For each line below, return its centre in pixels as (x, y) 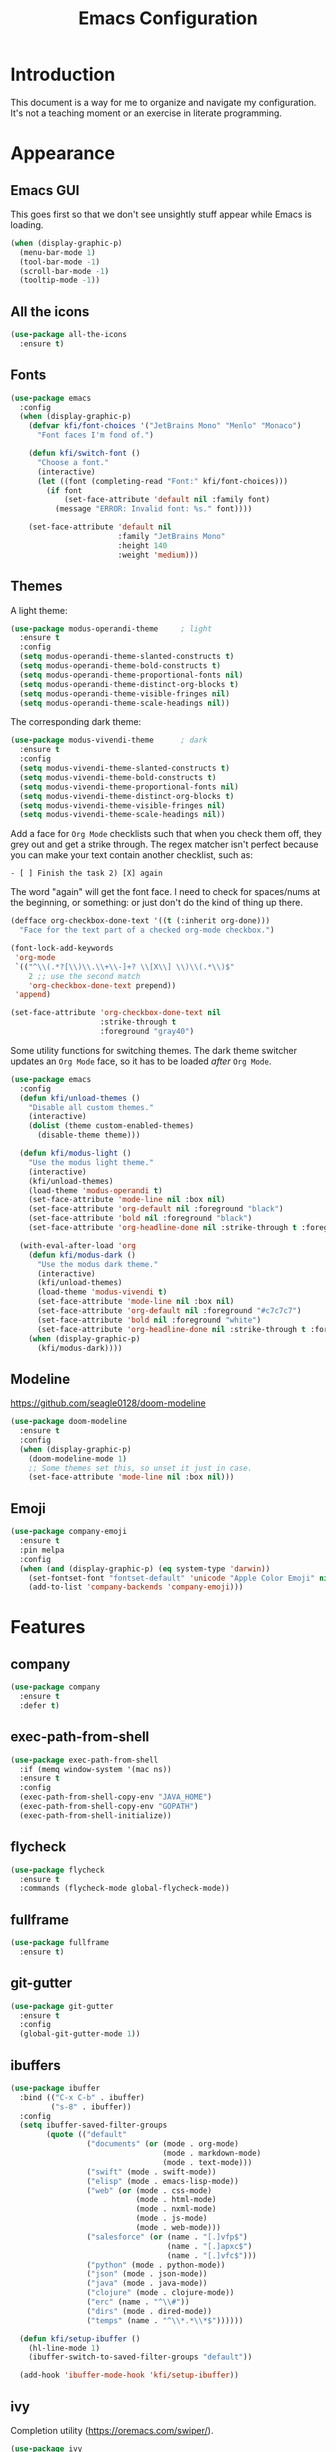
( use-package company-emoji (69, 1532)
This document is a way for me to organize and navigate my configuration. (163, 102)
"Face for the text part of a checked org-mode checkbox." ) (147, 930)
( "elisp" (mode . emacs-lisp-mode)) (163, 2181)
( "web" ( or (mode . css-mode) (149, 2190)
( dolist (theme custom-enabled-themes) (111, 1126)
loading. (27, 224)
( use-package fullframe (60, 1943)
